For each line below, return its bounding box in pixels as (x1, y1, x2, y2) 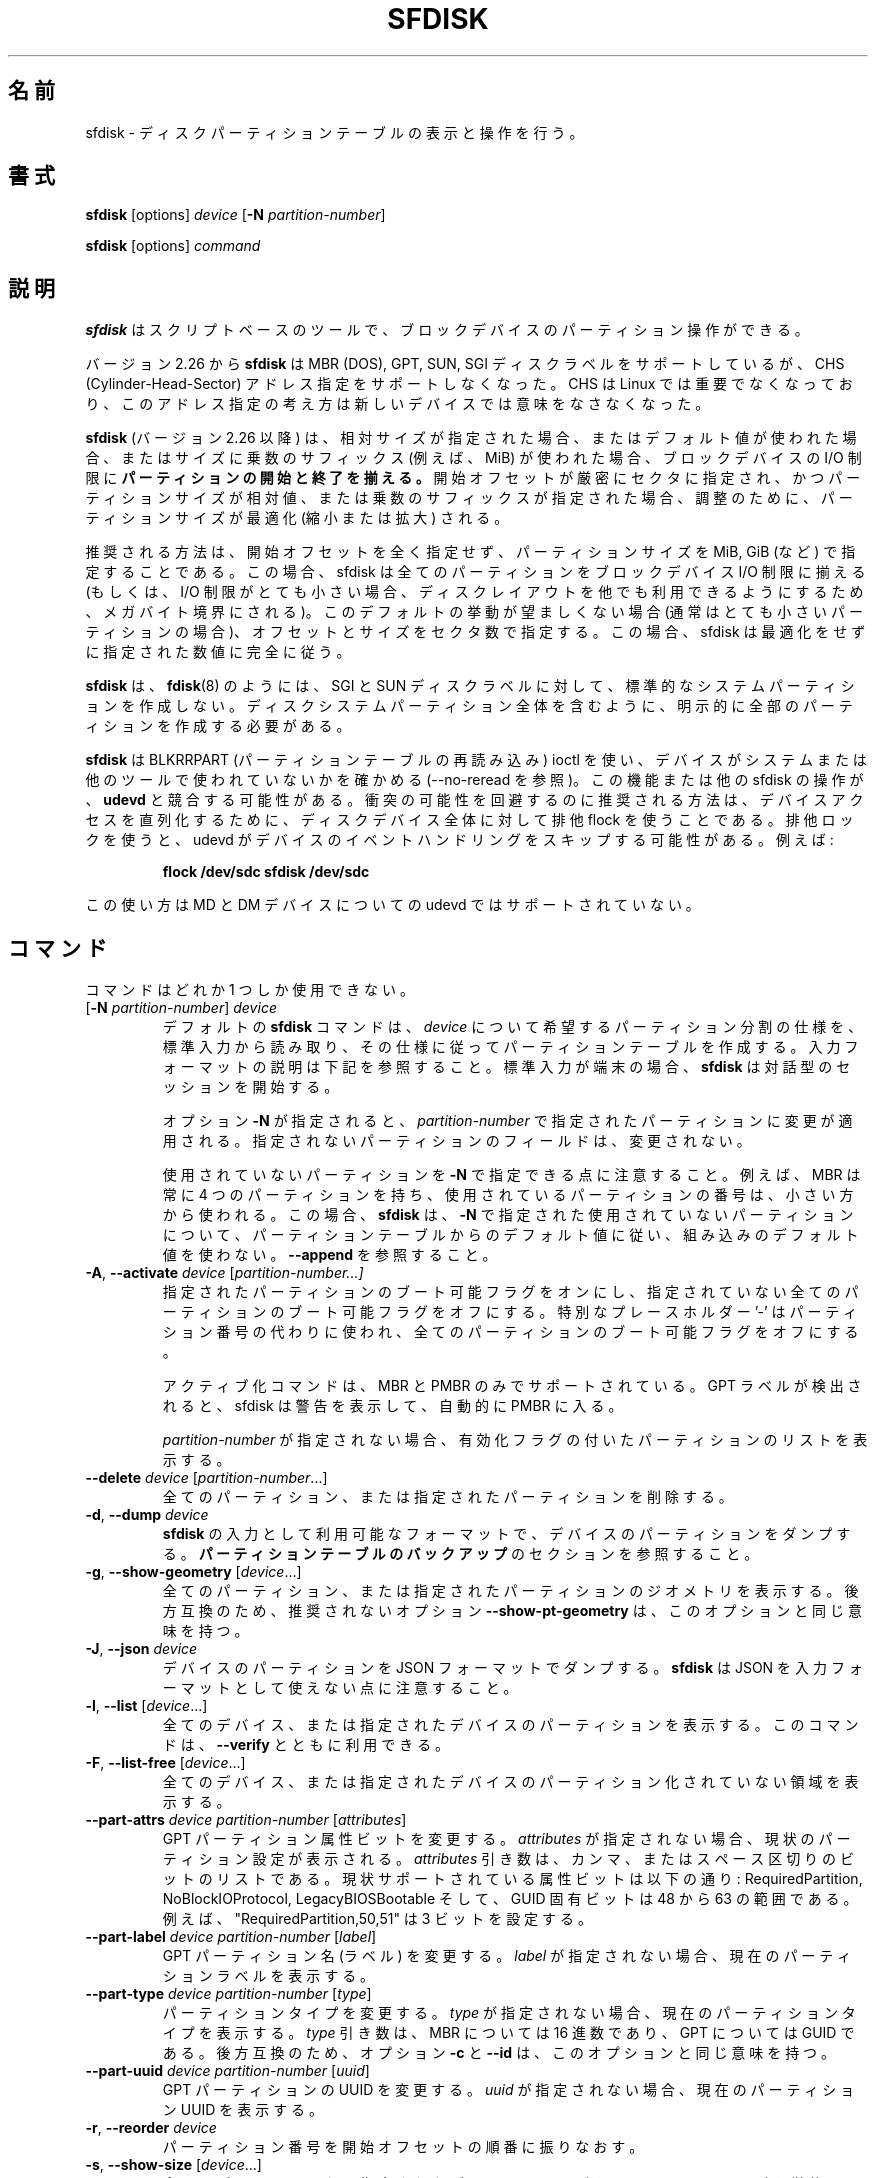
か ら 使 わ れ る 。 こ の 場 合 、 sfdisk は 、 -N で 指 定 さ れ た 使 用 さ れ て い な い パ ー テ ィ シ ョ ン (162, 1206, 854, 1224)
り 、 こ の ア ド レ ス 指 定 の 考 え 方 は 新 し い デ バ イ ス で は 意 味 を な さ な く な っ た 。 (85, 395, 710, 413)
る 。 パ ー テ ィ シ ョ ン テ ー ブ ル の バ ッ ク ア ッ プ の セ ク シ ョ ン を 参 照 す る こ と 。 (162, 1545, 759, 1563)
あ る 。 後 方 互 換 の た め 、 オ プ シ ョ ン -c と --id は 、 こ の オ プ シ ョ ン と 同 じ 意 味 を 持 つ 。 (162, 2044, 836, 2062)
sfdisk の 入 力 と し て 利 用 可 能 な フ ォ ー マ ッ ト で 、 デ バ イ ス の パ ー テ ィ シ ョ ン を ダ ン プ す (162, 1525, 851, 1543)
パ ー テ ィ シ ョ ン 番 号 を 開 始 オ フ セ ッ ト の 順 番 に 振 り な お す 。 (162, 2138, 644, 2156)
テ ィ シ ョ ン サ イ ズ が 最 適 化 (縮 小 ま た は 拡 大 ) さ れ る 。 (85, 509, 509, 527)
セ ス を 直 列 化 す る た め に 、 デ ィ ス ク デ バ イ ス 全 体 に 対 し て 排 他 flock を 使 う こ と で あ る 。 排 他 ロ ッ (85, 811, 854, 829)
